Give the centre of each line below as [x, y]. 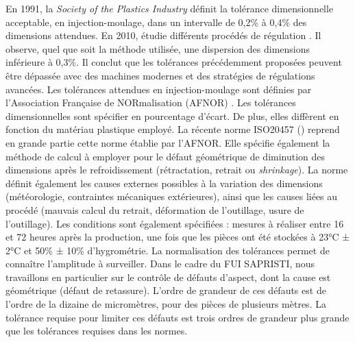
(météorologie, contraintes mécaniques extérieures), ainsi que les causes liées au [172, 196]
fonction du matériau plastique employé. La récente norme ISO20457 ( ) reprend [173, 129]
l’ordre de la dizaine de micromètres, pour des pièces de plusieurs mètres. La [166, 304]
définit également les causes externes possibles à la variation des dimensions [164, 183]
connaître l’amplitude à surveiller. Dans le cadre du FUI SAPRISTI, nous [160, 264]
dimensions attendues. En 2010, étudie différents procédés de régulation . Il [163, 35]
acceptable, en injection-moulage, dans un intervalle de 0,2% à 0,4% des [156, 22]
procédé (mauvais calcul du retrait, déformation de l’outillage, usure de [155, 209]
